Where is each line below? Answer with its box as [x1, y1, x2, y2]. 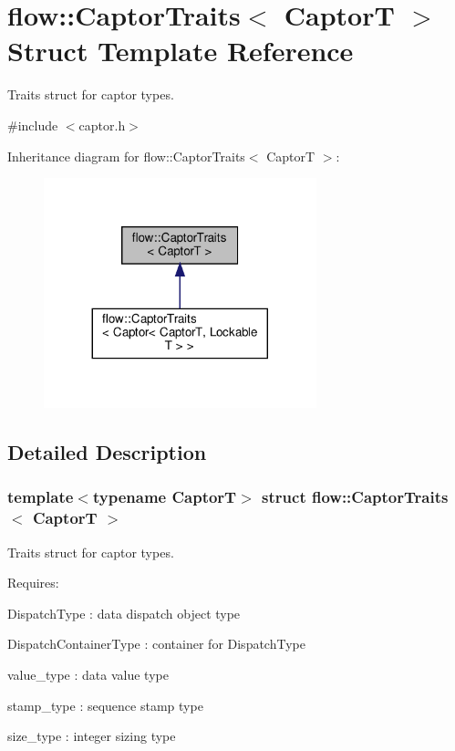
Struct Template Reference [7, 32, 354, 69]
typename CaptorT [92, 485, 237, 508]
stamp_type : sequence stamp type [7, 695, 203, 714]
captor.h [78, 115, 126, 134]
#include [7, 115, 58, 134]
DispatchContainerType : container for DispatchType [7, 634, 305, 653]
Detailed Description [7, 438, 207, 466]
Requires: [7, 573, 59, 592]
